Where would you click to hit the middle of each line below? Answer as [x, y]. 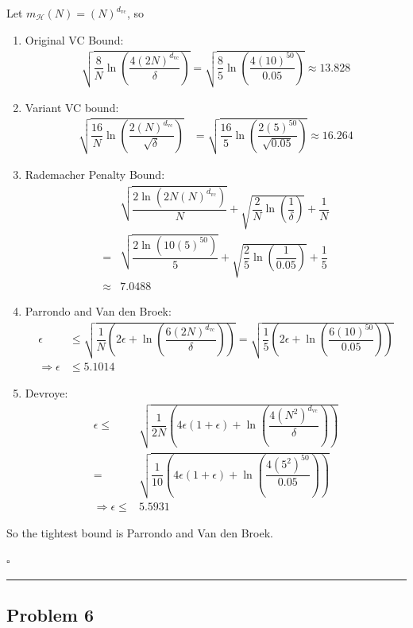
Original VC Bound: [74, 39]
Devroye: [46, 393]
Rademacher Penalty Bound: [95, 174]
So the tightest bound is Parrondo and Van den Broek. [140, 533]
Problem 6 [50, 614]
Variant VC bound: [72, 107]
